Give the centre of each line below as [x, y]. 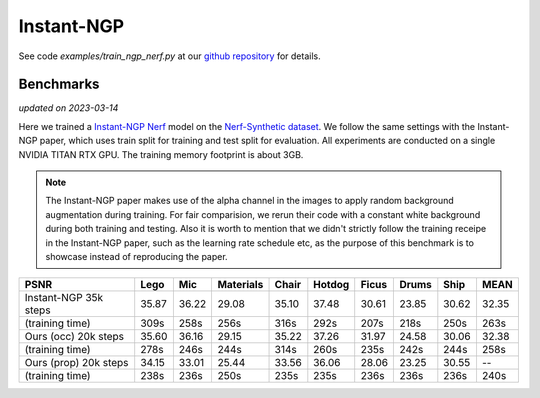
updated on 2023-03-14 [68, 108]
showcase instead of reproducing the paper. [137, 256]
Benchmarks [59, 84]
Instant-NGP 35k [64, 298]
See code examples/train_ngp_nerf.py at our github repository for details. [169, 56]
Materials [240, 285]
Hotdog [331, 285]
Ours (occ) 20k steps [74, 337]
